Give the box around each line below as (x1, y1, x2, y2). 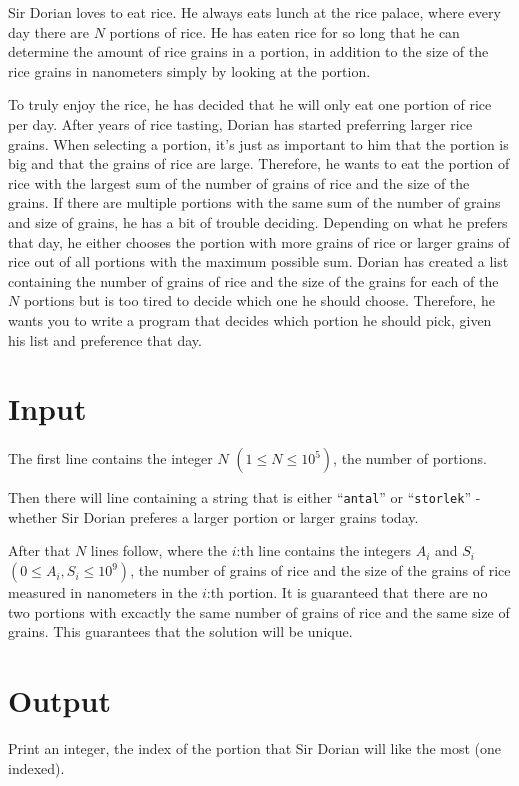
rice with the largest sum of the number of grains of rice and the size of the (8, 172, 470, 193)
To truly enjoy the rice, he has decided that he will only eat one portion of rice (8, 94, 492, 115)
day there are (8, 21, 89, 42)
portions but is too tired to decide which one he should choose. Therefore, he (23, 290, 495, 311)
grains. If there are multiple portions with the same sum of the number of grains (8, 192, 501, 213)
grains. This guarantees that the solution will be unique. (8, 621, 353, 642)
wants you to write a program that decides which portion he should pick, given (8, 309, 492, 330)
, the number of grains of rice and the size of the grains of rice (130, 560, 511, 581)
